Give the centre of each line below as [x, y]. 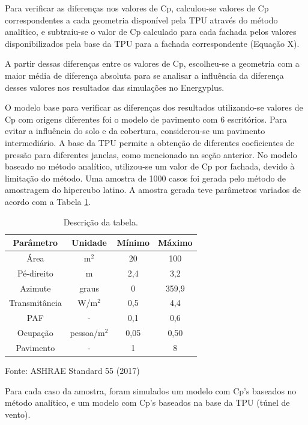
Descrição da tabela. [101, 222]
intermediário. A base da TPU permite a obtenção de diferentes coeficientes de [149, 142]
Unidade [89, 243]
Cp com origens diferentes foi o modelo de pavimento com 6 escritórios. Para [146, 119]
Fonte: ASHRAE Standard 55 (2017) [72, 371]
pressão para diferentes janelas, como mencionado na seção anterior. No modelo [151, 154]
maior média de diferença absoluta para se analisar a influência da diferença [144, 75]
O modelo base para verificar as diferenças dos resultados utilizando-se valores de [154, 107]
